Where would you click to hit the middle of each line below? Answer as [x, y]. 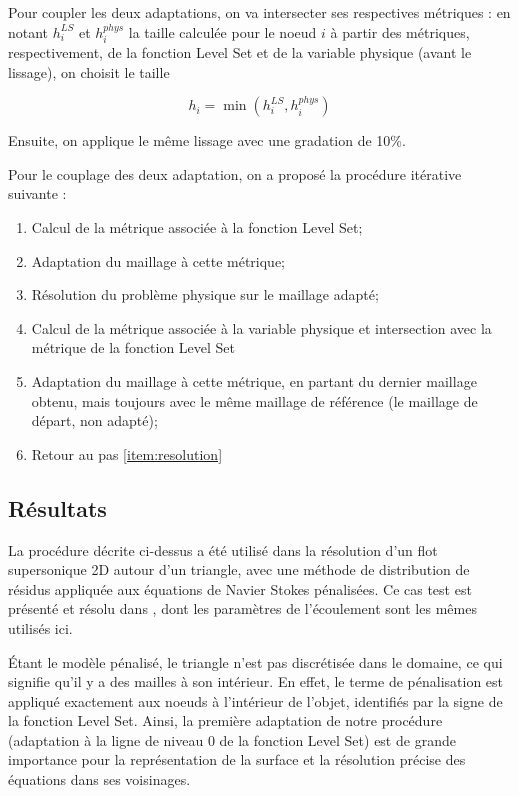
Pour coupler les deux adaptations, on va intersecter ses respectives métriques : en [259, 12]
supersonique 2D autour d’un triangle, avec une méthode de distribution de [239, 569]
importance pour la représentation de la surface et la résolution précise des [237, 759]
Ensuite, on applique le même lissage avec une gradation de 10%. [207, 140]
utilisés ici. [40, 627]
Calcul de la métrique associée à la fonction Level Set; [197, 226]
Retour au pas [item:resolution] [127, 453]
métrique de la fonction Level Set [133, 347]
